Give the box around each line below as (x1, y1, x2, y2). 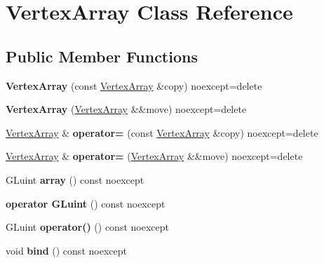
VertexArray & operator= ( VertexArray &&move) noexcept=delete (6, 149, 303, 163)
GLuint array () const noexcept (6, 172, 144, 187)
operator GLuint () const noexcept (6, 196, 166, 210)
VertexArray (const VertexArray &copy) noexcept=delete (6, 78, 262, 93)
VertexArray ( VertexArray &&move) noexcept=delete (6, 102, 247, 116)
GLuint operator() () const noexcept (6, 220, 169, 234)
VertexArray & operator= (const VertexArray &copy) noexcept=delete (6, 125, 318, 140)
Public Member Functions (6, 45, 198, 67)
